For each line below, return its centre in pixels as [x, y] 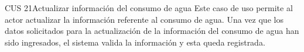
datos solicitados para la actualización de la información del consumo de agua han [152, 31]
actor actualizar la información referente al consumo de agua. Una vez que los [144, 19]
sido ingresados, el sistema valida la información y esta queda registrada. [135, 42]
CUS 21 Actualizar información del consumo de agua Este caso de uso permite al [149, 8]
